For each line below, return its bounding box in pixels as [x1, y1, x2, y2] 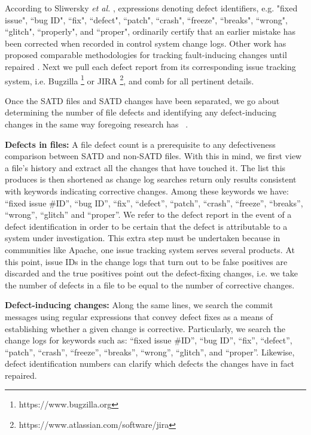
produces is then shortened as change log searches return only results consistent [5, 173, 297, 185]
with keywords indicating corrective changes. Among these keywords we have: [5, 184, 289, 197]
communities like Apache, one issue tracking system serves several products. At [5, 243, 295, 255]
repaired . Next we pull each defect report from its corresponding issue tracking [5, 60, 296, 72]
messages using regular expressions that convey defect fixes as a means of [5, 310, 273, 323]
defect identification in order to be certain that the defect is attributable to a [5, 220, 288, 232]
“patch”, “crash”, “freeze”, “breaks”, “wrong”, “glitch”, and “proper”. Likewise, [5, 345, 295, 358]
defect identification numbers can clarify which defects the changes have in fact [5, 357, 295, 370]
